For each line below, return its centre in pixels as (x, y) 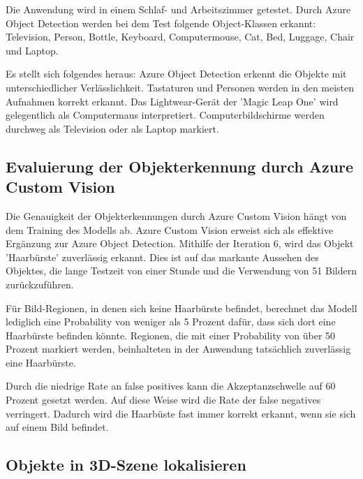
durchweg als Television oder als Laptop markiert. (112, 128)
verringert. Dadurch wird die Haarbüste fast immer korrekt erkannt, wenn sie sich (181, 413)
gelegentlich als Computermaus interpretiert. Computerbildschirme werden (165, 115)
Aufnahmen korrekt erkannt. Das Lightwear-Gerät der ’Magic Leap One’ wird (172, 101)
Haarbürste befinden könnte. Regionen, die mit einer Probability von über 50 (171, 335)
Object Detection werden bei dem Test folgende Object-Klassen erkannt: (161, 23)
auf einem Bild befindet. (57, 427)
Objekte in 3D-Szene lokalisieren (126, 465)
